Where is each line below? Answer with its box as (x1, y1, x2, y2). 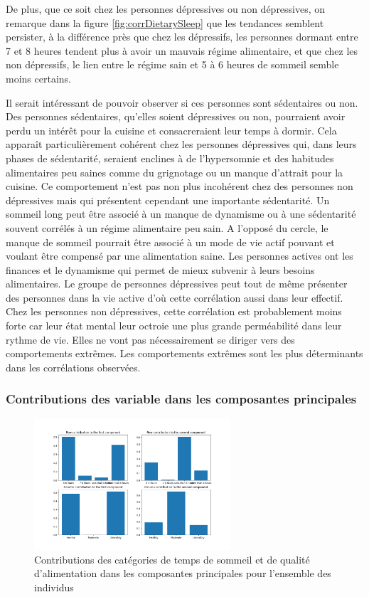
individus (34, 579, 74, 594)
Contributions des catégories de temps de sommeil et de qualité (34, 551, 310, 566)
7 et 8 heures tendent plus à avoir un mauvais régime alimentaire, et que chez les (6, 43, 358, 58)
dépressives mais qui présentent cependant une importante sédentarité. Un (6, 192, 330, 207)
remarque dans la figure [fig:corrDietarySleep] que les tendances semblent (6, 15, 324, 30)
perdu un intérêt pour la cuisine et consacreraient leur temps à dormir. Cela (6, 122, 337, 137)
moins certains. (6, 70, 71, 85)
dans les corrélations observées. (6, 359, 141, 374)
